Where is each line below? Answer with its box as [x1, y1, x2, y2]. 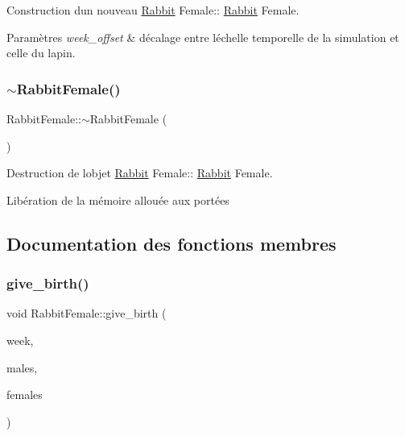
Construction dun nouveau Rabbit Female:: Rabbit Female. [6, 2, 300, 18]
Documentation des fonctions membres [6, 230, 337, 255]
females [6, 386, 43, 403]
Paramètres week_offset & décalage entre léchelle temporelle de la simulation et [6, 28, 399, 45]
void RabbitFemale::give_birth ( [6, 305, 167, 322]
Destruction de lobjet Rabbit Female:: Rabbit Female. [6, 164, 273, 181]
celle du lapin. [6, 44, 76, 61]
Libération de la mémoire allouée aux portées [6, 191, 229, 208]
